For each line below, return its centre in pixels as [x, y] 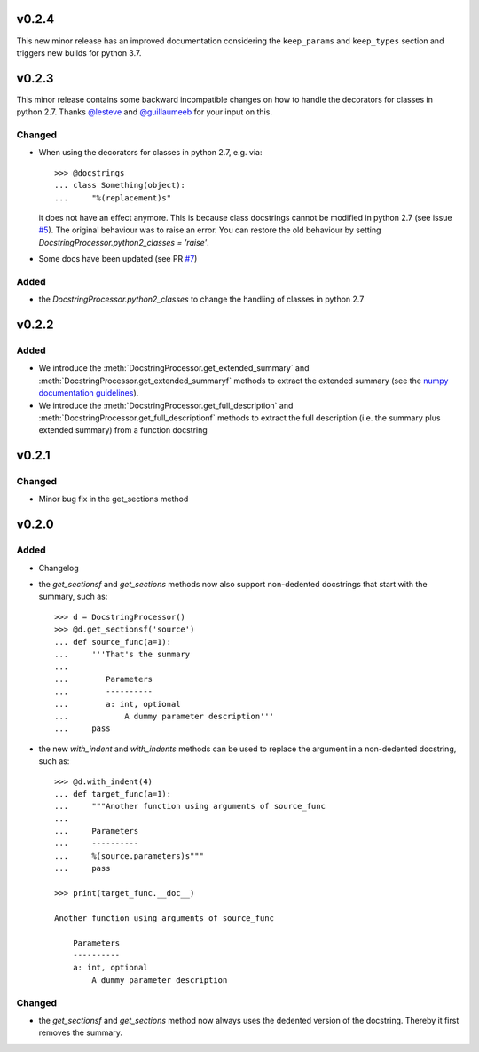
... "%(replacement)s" [113, 198]
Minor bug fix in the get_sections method [114, 499]
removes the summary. [81, 1032]
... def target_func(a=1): [113, 793]
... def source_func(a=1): [113, 642]
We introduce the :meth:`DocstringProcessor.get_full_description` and [166, 405]
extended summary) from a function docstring [123, 430]
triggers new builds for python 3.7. [79, 52]
